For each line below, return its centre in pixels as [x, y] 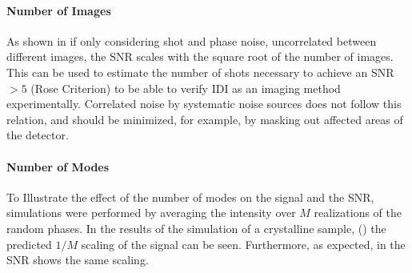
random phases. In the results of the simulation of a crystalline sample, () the [196, 228]
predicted [29, 244]
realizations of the [358, 213]
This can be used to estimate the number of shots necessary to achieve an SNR [200, 72]
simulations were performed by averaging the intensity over [151, 213]
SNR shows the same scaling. [78, 260]
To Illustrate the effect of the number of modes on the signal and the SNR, [190, 197]
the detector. [38, 135]
